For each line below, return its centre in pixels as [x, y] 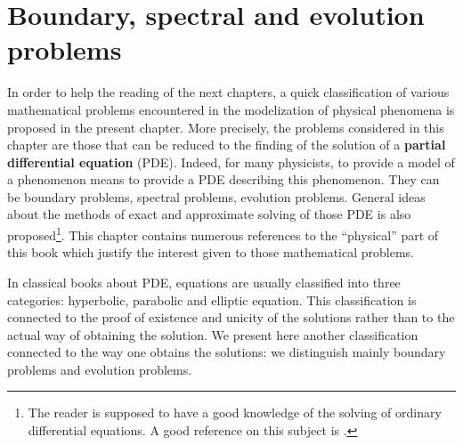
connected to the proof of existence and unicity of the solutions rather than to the [231, 317]
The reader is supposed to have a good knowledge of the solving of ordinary [235, 413]
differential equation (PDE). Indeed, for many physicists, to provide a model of [231, 162]
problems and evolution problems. [100, 369]
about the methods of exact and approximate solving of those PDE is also [209, 214]
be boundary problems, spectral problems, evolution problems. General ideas [216, 196]
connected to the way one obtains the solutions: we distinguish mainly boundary [227, 352]
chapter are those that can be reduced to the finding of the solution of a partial [227, 145]
